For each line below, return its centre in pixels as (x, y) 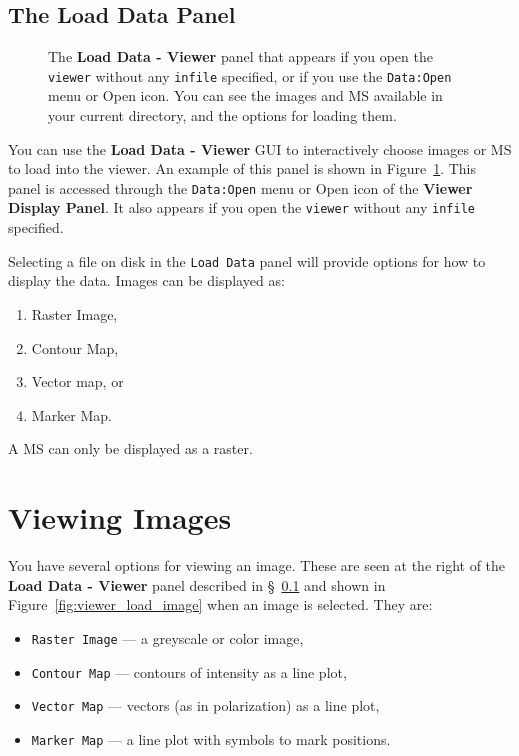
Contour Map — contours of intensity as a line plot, (189, 671)
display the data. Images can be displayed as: (146, 280)
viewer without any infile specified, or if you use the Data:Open (250, 75)
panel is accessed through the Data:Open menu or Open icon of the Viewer (240, 187)
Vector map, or (77, 381)
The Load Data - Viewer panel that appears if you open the (240, 56)
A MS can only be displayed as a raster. (130, 448)
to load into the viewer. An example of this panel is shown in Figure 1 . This (242, 168)
